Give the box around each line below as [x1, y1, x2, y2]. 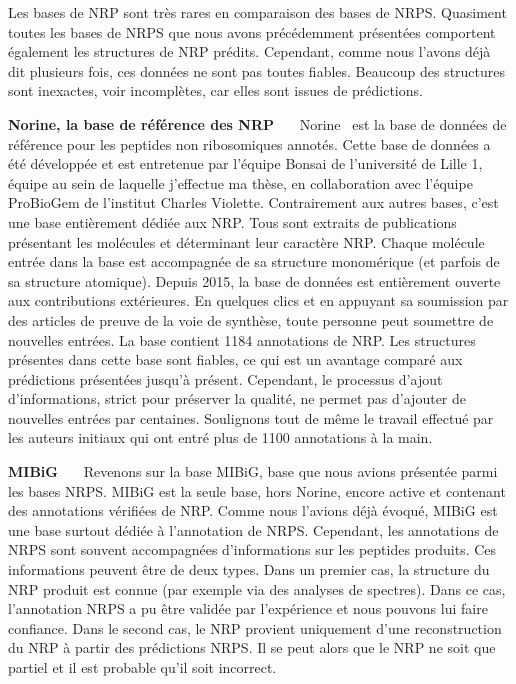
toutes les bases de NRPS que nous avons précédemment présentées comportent [8, 21, 496, 42]
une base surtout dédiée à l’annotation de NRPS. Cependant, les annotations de [8, 519, 499, 540]
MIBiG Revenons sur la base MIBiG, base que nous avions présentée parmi [8, 461, 498, 482]
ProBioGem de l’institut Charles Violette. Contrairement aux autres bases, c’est [8, 192, 499, 213]
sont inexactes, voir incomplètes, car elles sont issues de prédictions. [8, 80, 423, 101]
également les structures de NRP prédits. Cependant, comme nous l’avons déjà [8, 41, 491, 62]
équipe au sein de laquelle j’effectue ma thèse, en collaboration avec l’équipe [8, 172, 473, 193]
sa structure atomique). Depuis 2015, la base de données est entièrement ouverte [8, 270, 501, 291]
